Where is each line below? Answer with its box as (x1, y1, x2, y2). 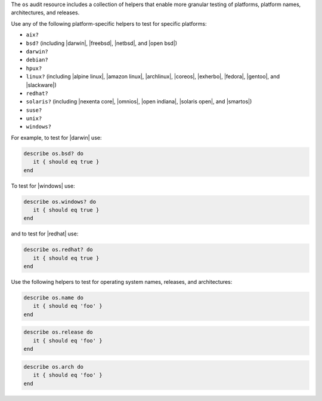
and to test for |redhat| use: (11, 230, 79, 237)
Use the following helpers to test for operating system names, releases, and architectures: (11, 278, 233, 286)
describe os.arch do (23, 363, 83, 370)
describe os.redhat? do (23, 246, 94, 253)
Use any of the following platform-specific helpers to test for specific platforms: (11, 20, 207, 27)
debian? (26, 57, 49, 63)
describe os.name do (23, 295, 83, 301)
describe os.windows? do (23, 198, 97, 205)
